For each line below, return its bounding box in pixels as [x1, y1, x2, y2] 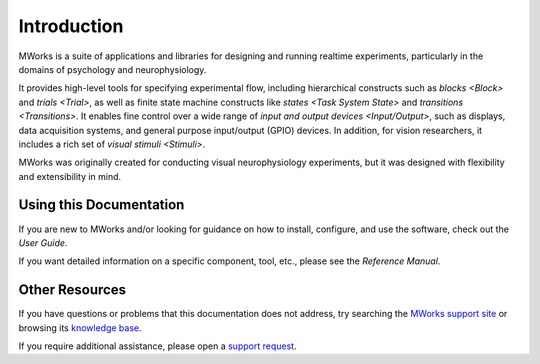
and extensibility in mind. [18, 170, 122, 182]
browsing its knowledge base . [18, 321, 142, 334]
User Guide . [18, 236, 68, 249]
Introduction [18, 15, 124, 37]
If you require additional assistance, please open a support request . [18, 340, 297, 352]
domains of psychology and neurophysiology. [18, 63, 207, 75]
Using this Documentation [18, 196, 185, 214]
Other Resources [18, 281, 127, 299]
